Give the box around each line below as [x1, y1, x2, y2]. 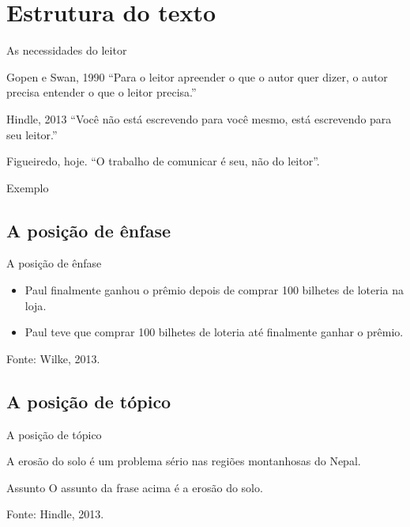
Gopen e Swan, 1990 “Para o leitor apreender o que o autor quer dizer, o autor [6, 68, 388, 85]
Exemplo [6, 179, 49, 195]
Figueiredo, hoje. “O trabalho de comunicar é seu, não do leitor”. [6, 153, 320, 169]
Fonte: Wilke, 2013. [6, 350, 100, 366]
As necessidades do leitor [6, 42, 127, 59]
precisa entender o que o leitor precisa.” [6, 84, 197, 100]
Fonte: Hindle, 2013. [6, 506, 104, 522]
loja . [24, 297, 47, 313]
